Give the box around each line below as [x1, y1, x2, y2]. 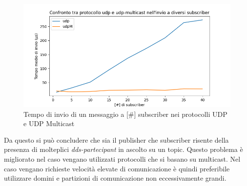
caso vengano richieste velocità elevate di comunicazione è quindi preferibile [4, 163, 230, 173]
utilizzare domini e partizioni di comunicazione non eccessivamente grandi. [4, 173, 226, 183]
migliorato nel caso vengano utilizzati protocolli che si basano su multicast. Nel [4, 153, 241, 164]
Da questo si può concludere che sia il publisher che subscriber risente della [4, 134, 229, 145]
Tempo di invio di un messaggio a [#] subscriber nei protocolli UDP [23, 109, 227, 119]
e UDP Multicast [23, 118, 75, 129]
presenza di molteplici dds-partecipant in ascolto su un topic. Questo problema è [4, 144, 243, 154]
